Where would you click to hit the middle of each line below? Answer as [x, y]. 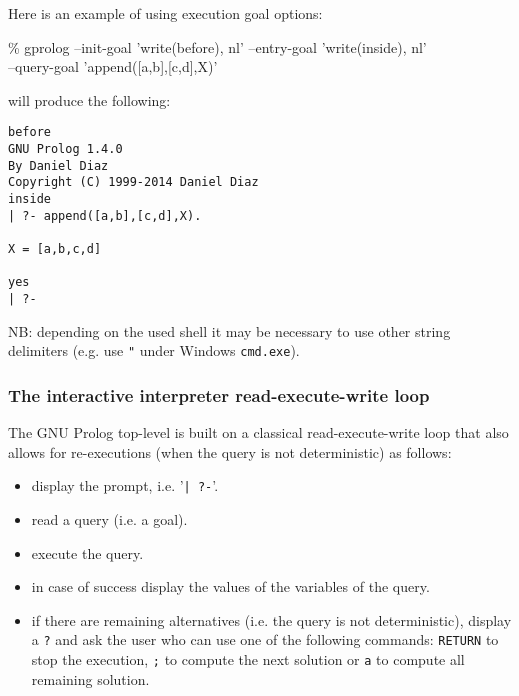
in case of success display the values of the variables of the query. [230, 586]
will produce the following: [89, 99]
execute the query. [87, 552]
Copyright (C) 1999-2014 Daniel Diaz [133, 182]
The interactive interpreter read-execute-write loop [219, 394]
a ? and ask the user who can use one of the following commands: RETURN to [265, 639]
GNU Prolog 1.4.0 [65, 149]
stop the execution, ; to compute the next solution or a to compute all [248, 658]
